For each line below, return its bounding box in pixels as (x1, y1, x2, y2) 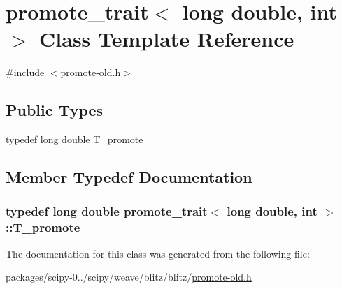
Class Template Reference (39, 24, 294, 53)
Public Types (6, 99, 104, 121)
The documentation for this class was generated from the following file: (6, 246, 310, 260)
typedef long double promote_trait (6, 202, 208, 220)
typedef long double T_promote (6, 132, 143, 147)
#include (6, 65, 45, 80)
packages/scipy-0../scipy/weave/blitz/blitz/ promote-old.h (6, 269, 252, 284)
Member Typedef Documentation (6, 166, 252, 188)
